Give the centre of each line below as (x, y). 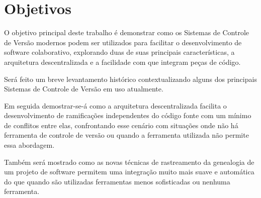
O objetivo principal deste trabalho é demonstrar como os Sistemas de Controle (127, 32)
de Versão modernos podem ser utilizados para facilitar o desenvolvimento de (123, 42)
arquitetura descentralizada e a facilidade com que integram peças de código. (122, 62)
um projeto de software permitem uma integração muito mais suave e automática (129, 172)
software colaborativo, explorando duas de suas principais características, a (119, 52)
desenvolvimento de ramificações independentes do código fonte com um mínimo (128, 115)
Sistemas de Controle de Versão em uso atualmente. (84, 89)
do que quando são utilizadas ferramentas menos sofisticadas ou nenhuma (117, 181)
